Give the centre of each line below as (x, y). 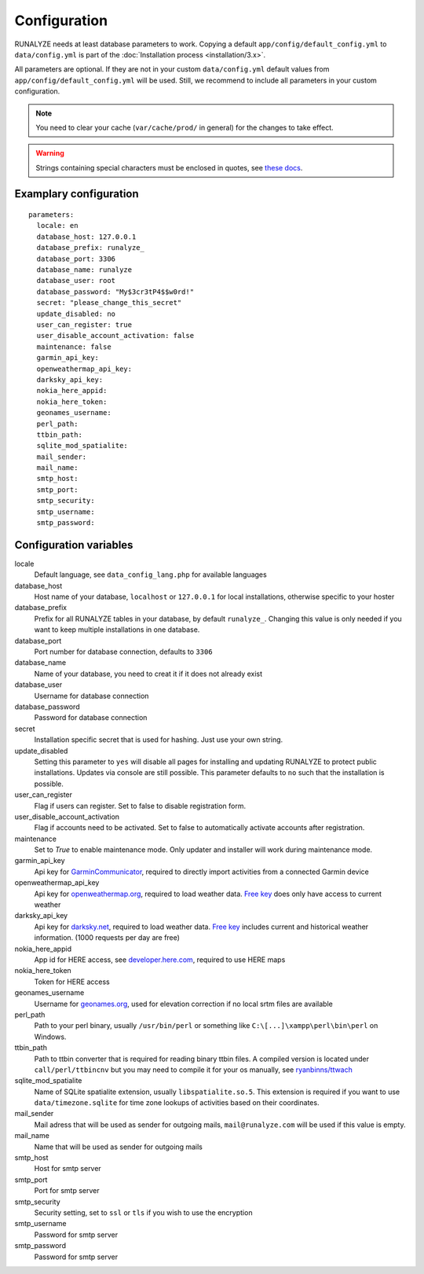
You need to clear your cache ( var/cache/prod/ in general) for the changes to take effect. (185, 127)
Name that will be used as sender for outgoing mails (119, 1147)
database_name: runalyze (84, 270)
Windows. (50, 1037)
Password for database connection (91, 718)
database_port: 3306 (76, 259)
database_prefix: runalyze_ (91, 248)
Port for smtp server (67, 1191)
